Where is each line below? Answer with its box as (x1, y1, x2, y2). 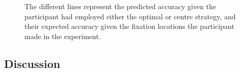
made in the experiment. (24, 30, 101, 41)
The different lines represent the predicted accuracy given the (24, 1, 216, 11)
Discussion (4, 55, 61, 71)
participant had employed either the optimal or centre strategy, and (24, 11, 236, 21)
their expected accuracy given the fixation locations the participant (24, 21, 234, 31)
